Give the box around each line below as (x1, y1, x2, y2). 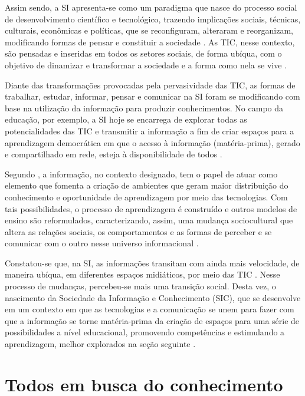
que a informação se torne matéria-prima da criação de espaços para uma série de (5, 314, 300, 326)
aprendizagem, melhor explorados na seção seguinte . (5, 338, 196, 350)
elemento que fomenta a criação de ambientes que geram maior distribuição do (5, 179, 288, 192)
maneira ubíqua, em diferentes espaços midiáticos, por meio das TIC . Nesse (5, 268, 280, 280)
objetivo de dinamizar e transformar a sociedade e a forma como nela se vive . (5, 58, 287, 71)
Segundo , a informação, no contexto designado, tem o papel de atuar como (5, 167, 278, 180)
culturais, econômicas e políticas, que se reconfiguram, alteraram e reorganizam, (5, 24, 293, 37)
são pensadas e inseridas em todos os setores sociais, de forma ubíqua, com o (5, 47, 282, 60)
